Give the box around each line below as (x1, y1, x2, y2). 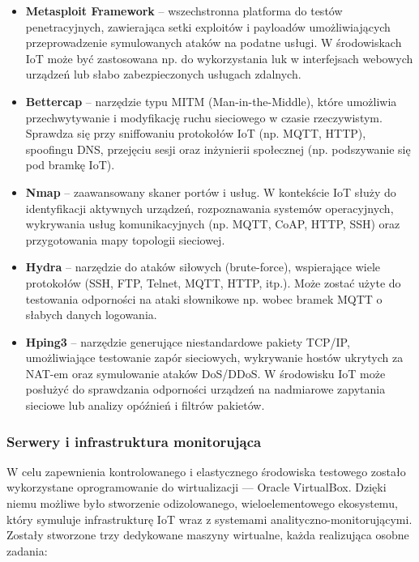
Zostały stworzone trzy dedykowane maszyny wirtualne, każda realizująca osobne (6, 526, 409, 543)
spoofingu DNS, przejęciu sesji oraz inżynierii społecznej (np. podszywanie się (25, 140, 411, 157)
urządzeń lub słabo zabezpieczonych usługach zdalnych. (25, 66, 301, 83)
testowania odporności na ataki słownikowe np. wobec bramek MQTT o (25, 290, 383, 307)
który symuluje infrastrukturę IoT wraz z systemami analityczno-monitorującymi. (6, 510, 413, 527)
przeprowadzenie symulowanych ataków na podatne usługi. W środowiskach (25, 34, 402, 51)
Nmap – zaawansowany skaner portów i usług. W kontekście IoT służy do (25, 183, 396, 200)
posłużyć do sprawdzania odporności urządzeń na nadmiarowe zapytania (25, 381, 386, 398)
